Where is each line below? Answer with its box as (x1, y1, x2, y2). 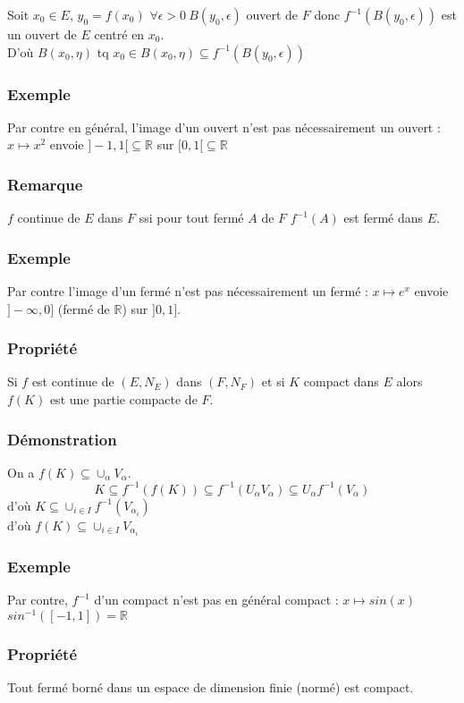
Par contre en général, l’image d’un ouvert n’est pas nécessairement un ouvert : (7, 117, 441, 136)
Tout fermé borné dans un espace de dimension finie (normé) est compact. (7, 678, 414, 697)
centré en (94, 25, 145, 43)
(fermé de (57, 299, 110, 318)
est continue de (31, 372, 114, 391)
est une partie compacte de (49, 390, 198, 409)
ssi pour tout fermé (139, 208, 244, 227)
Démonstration (7, 428, 117, 450)
